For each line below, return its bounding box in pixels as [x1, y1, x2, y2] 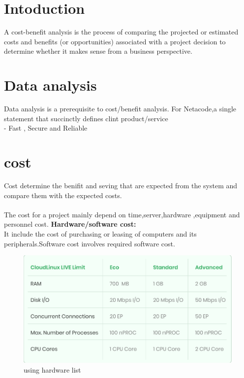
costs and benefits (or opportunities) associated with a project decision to [4, 36, 226, 46]
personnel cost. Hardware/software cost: [4, 219, 136, 229]
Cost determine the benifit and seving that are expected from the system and [4, 180, 238, 190]
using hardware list [24, 364, 81, 375]
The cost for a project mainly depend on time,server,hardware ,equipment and [4, 209, 240, 219]
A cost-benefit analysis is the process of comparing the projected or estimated [4, 27, 239, 37]
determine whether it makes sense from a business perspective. [4, 46, 192, 56]
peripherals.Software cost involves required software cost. [4, 238, 175, 248]
